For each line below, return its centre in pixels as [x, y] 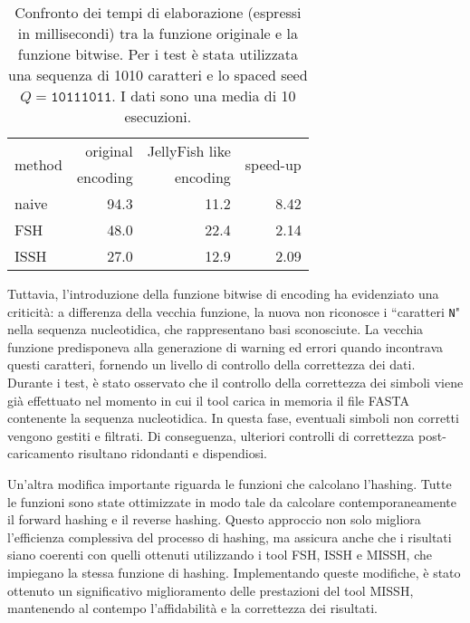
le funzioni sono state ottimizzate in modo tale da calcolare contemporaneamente [232, 501]
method [38, 164]
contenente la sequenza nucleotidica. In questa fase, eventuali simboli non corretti [233, 418]
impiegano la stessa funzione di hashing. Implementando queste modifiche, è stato [234, 572]
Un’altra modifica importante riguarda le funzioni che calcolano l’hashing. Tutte [230, 484]
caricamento [41, 453]
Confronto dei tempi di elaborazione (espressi [158, 12]
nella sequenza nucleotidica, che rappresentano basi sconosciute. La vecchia [216, 329]
